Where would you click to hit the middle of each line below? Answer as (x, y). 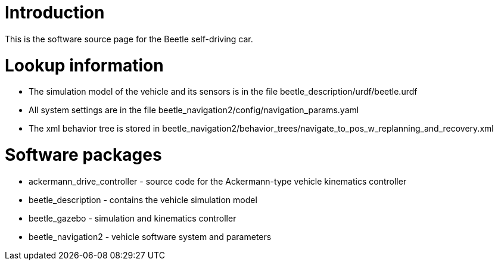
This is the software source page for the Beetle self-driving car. (129, 39)
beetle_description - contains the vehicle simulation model (143, 199)
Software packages (83, 155)
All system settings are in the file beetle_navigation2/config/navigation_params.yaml (194, 110)
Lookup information (84, 65)
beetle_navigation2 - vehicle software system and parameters (150, 236)
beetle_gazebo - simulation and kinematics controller (133, 218)
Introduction (55, 13)
